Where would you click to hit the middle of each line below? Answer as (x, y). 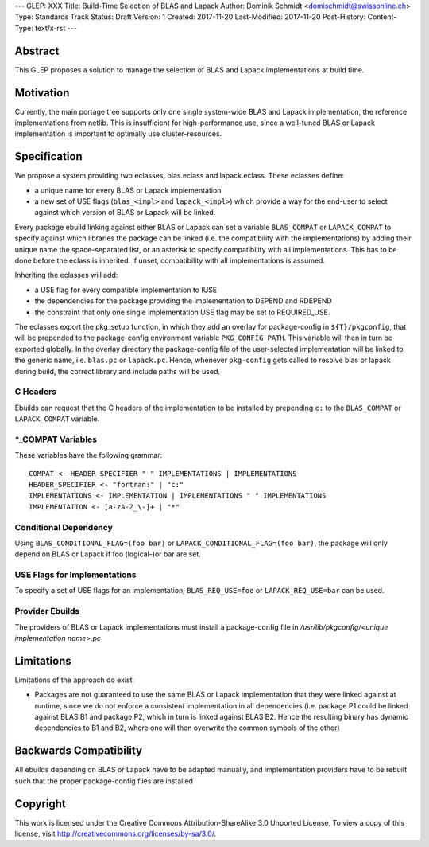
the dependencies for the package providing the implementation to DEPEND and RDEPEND (184, 301)
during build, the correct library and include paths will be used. (118, 371)
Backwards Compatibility (79, 751)
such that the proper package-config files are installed (104, 781)
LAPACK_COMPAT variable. (57, 419)
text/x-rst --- (56, 28)
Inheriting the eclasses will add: (66, 275)
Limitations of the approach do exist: (75, 680)
